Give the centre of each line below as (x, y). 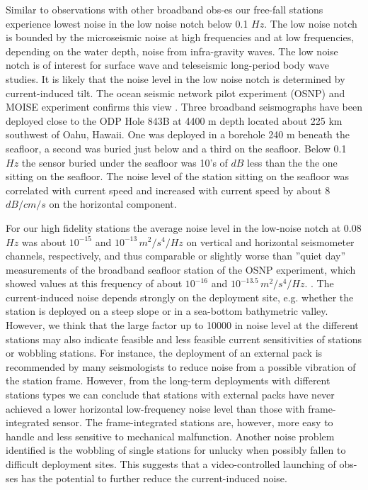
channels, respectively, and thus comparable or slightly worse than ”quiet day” (176, 256)
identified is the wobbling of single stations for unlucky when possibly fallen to (176, 450)
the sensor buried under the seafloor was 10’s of (125, 162)
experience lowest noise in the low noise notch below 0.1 (127, 23)
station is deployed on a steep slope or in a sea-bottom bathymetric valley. (167, 311)
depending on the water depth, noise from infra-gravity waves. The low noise (172, 51)
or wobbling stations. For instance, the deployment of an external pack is (164, 353)
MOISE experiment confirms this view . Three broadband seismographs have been (184, 107)
